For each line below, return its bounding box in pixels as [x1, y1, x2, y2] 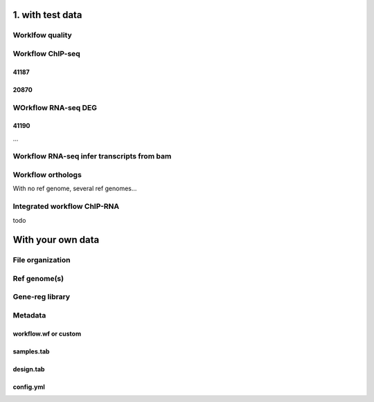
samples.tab [12, 347, 50, 356]
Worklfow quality [12, 30, 72, 40]
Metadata [12, 311, 46, 320]
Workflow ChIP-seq [12, 48, 81, 58]
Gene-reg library [12, 292, 71, 302]
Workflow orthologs [12, 170, 82, 180]
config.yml [12, 383, 45, 391]
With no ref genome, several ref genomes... [12, 184, 137, 193]
